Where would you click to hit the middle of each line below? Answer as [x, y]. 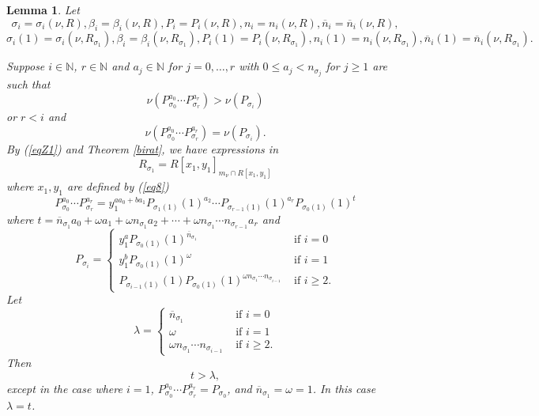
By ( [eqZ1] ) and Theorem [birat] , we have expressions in [143, 148]
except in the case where [64, 388]
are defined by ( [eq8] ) [118, 186]
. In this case [344, 388]
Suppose [26, 66]
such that [28, 84]
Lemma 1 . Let [43, 9]
